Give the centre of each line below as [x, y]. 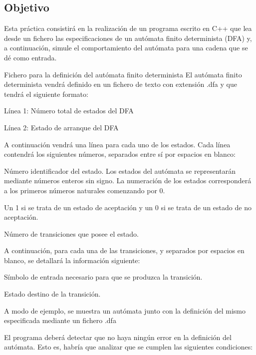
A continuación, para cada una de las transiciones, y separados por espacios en [124, 250]
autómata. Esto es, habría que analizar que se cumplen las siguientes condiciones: [128, 347]
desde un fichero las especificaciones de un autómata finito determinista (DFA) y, [128, 38]
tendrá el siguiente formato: [46, 94]
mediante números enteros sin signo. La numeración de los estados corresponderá [128, 180]
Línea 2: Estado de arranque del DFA [61, 127]
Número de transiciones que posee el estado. [71, 233]
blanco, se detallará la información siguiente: [72, 260]
